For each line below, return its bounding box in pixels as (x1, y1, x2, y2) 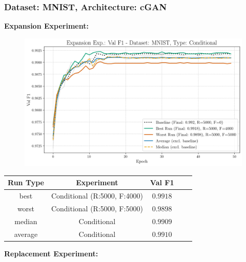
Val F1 (150, 177, 174, 188)
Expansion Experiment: (4, 20, 89, 31)
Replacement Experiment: (4, 248, 98, 258)
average (14, 228, 38, 239)
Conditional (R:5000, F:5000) (51, 203, 143, 213)
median (14, 215, 37, 226)
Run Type (8, 177, 44, 188)
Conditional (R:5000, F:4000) (51, 190, 143, 201)
